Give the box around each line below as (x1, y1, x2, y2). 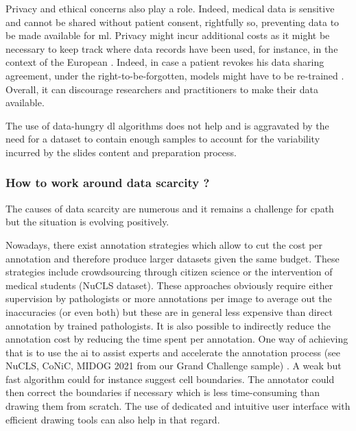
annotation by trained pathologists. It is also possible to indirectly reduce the (5, 318, 331, 332)
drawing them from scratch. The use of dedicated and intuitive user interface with (5, 399, 351, 413)
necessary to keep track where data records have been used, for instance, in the (5, 41, 338, 56)
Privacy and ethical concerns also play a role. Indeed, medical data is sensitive (5, 1, 335, 15)
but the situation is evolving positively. (5, 214, 169, 229)
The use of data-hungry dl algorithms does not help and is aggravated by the (5, 118, 329, 132)
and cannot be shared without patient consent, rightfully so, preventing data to (5, 14, 340, 29)
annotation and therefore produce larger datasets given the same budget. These (5, 251, 340, 265)
